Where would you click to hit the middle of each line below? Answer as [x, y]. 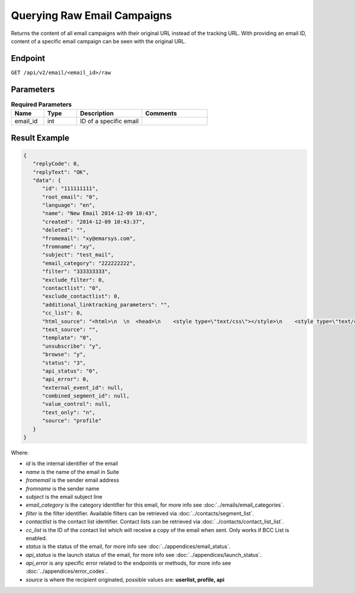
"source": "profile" [72, 421]
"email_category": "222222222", [89, 263]
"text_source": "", [70, 329]
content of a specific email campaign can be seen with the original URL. [99, 41]
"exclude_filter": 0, [73, 280]
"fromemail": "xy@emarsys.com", [89, 238]
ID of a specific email [109, 121]
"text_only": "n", [69, 412]
